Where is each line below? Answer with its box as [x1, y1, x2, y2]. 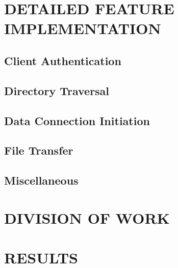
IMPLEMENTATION [4, 18, 161, 39]
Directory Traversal [4, 82, 110, 98]
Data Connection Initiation [4, 112, 150, 128]
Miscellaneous [4, 172, 79, 188]
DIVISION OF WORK [4, 207, 170, 228]
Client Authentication [4, 52, 121, 68]
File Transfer [4, 142, 73, 158]
